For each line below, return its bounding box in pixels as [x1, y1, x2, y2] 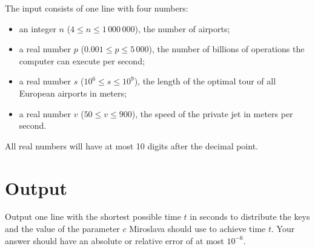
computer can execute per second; [19, 54, 145, 67]
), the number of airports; [134, 22, 230, 35]
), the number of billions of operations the [148, 43, 305, 55]
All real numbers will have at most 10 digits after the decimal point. [5, 139, 258, 152]
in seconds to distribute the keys [190, 210, 310, 223]
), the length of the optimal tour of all [134, 75, 276, 87]
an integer [19, 22, 56, 35]
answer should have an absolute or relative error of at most [5, 234, 224, 247]
